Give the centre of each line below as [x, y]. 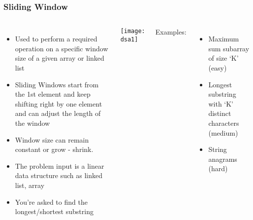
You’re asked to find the [51, 202]
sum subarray [229, 48]
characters [224, 123]
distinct [220, 113]
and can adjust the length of [58, 113]
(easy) [218, 68]
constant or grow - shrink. [54, 149]
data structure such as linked [59, 175]
